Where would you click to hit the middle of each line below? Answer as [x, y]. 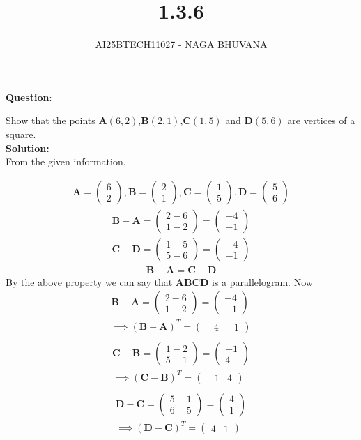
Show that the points [51, 120]
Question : [29, 97]
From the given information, [66, 161]
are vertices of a [321, 120]
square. [21, 134]
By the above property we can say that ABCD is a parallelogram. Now [159, 281]
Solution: [28, 147]
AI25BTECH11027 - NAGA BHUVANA [181, 44]
